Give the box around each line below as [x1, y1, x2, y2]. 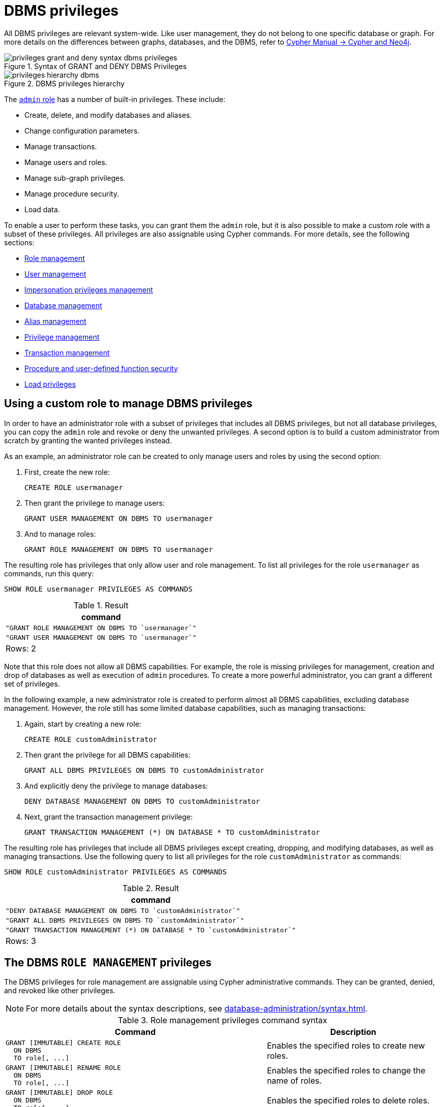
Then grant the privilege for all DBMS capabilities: [24, 750, 191, 759]
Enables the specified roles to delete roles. [267, 1095, 430, 1105]
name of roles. [267, 1075, 322, 1086]
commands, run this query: [4, 569, 94, 578]
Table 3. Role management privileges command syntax [117, 1015, 328, 1026]
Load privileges [24, 379, 76, 388]
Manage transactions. [24, 142, 97, 151]
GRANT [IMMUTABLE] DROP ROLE [6, 1089, 113, 1097]
